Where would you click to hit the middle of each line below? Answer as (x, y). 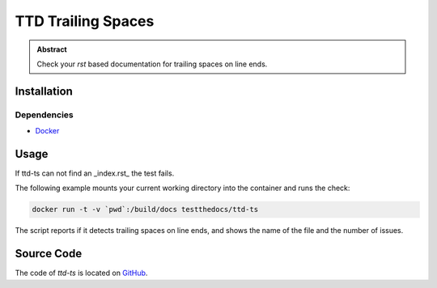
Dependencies (45, 115)
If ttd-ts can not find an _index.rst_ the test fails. (95, 173)
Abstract (52, 49)
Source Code (49, 254)
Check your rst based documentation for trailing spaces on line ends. (152, 64)
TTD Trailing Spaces (85, 21)
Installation (44, 91)
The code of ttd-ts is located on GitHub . (81, 273)
